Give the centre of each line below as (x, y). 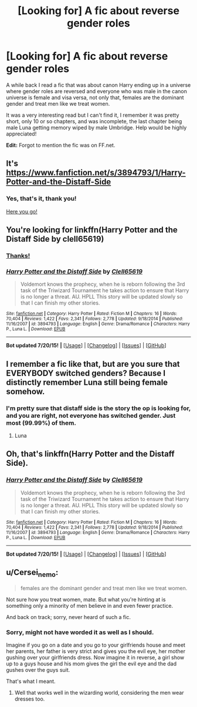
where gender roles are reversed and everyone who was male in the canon (97, 91)
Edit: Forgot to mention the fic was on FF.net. (61, 145)
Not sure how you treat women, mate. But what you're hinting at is (86, 599)
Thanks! (18, 255)
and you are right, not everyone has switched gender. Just (91, 415)
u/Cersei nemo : (32, 573)
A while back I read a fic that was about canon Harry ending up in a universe (98, 85)
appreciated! (21, 134)
